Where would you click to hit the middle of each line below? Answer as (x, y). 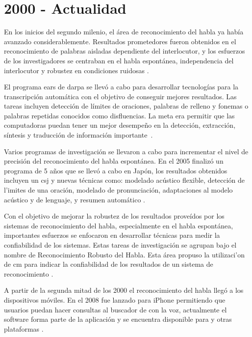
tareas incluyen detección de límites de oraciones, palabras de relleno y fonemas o (126, 106)
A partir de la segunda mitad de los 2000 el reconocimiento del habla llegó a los (124, 290)
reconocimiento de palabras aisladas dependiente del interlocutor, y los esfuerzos (125, 51)
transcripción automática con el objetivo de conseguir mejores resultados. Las (120, 96)
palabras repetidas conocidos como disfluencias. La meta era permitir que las (119, 115)
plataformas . (24, 328)
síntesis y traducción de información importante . (78, 135)
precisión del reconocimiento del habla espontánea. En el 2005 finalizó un (114, 161)
